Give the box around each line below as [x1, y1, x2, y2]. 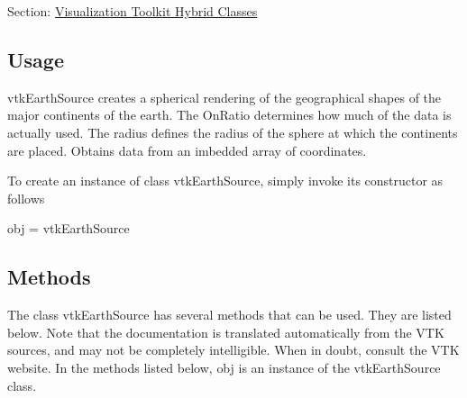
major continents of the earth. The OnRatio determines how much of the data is [7, 105, 452, 124]
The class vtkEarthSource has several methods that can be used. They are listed [7, 305, 452, 324]
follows [7, 188, 45, 207]
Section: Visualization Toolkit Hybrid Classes [7, 2, 258, 20]
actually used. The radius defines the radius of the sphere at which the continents [7, 122, 458, 141]
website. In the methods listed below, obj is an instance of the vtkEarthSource [7, 357, 441, 376]
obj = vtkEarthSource [7, 219, 130, 238]
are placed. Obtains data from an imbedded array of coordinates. [7, 140, 367, 159]
